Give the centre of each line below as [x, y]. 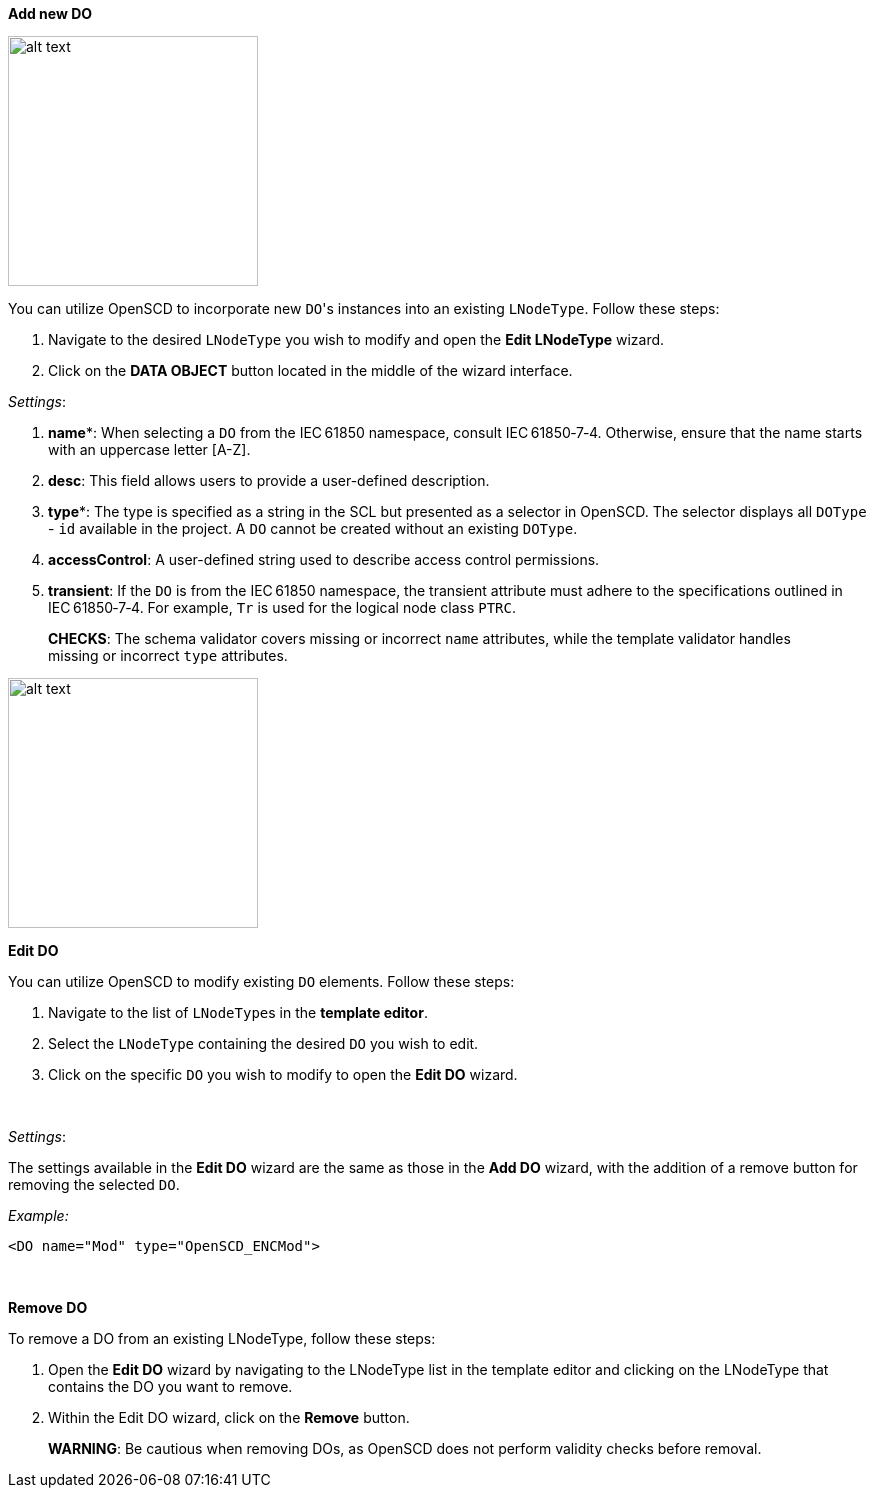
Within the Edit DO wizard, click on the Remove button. [229, 1417]
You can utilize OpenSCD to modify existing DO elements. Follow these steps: [261, 981]
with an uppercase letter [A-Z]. [149, 449]
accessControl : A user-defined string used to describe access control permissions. [324, 559]
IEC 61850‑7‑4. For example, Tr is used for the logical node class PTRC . [282, 607]
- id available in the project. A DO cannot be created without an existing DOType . [313, 528]
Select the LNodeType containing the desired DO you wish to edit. [263, 1043]
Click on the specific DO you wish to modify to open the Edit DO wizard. [283, 1074]
